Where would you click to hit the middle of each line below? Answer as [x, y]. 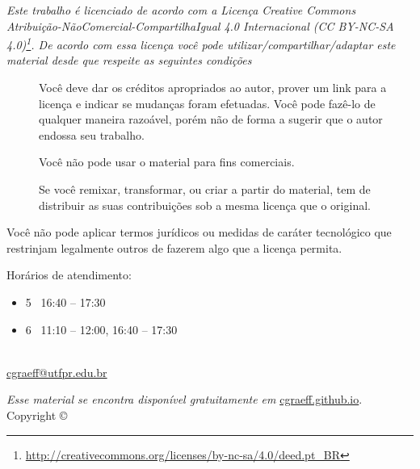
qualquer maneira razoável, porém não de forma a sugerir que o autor [211, 119]
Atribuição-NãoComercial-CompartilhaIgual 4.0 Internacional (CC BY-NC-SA [200, 25]
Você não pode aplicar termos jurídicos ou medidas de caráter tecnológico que [199, 232]
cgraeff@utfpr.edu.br [57, 372]
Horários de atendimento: [69, 275]
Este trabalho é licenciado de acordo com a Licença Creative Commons [181, 10]
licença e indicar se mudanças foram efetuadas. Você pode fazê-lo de [207, 103]
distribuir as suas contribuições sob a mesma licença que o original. [205, 205]
